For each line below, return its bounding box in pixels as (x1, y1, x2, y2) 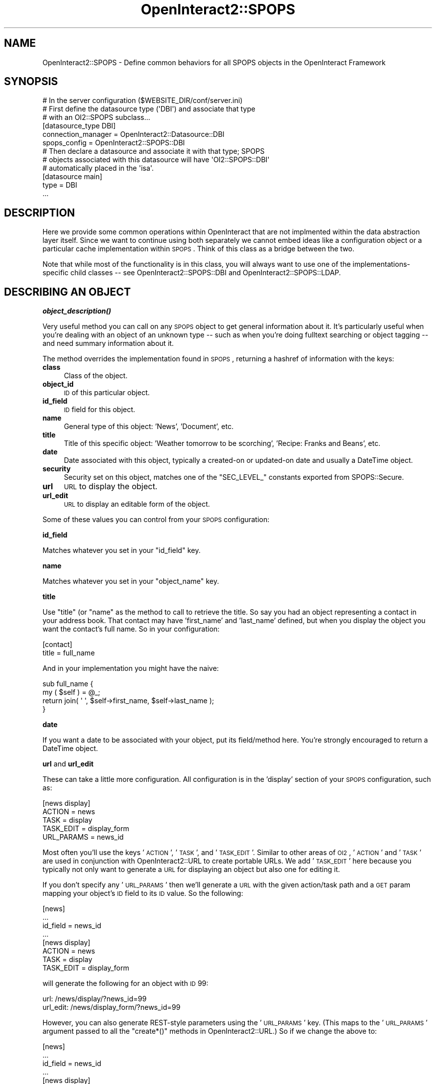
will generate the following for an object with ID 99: (42, 979, 209, 988)
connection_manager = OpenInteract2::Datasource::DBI (42, 130, 224, 139)
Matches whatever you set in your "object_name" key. (42, 577, 219, 586)
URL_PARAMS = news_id (42, 833, 124, 842)
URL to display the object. (64, 481, 158, 492)
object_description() (42, 307, 111, 316)
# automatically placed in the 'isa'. (42, 164, 154, 173)
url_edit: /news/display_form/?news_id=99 (42, 1003, 181, 1012)
